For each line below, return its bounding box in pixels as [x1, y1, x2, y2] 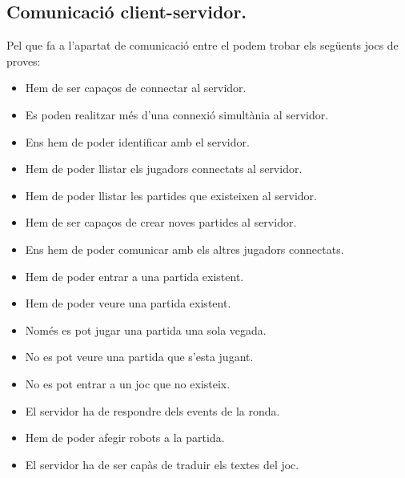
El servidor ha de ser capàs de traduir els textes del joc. [25, 456, 299, 472]
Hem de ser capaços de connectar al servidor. [25, 79, 247, 96]
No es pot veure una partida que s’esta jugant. [25, 348, 254, 365]
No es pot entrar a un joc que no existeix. [25, 375, 231, 392]
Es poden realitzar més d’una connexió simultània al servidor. [25, 106, 329, 123]
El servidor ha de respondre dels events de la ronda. [25, 402, 280, 419]
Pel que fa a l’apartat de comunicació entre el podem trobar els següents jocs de [6, 37, 399, 54]
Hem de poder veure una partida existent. [25, 295, 231, 311]
